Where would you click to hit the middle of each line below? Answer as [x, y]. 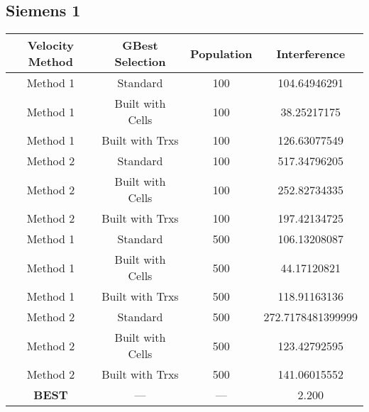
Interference [311, 53]
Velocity [51, 45]
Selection [140, 62]
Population [221, 53]
